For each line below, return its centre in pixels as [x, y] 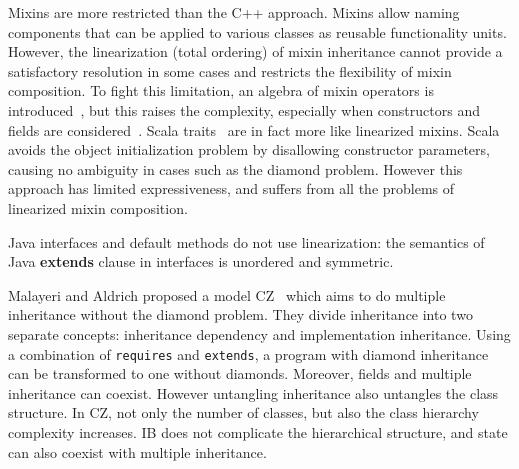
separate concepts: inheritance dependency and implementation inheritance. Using [259, 333]
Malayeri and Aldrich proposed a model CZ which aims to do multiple [227, 294]
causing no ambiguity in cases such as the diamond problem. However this [235, 168]
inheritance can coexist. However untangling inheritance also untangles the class [253, 392]
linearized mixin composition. [98, 207]
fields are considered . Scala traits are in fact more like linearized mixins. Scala [254, 129]
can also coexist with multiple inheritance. [137, 451]
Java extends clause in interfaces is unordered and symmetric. [201, 261]
